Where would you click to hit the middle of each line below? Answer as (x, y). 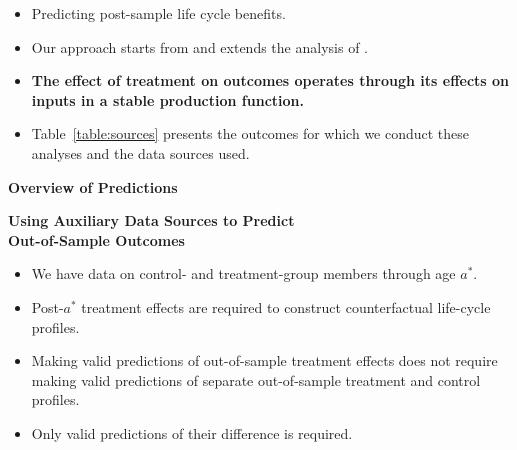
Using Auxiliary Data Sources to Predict (151, 220)
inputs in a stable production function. (167, 99)
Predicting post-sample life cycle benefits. (158, 13)
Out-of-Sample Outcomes (96, 239)
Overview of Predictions (93, 186)
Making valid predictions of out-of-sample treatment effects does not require (264, 360)
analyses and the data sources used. (140, 152)
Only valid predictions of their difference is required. (192, 432)
